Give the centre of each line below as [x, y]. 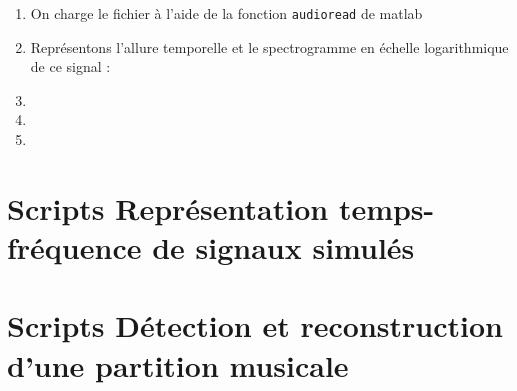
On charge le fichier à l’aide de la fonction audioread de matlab [226, 13]
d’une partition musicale [178, 364]
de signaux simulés [283, 247]
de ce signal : [70, 66]
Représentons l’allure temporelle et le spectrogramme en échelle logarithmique [269, 46]
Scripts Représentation [168, 207]
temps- [386, 207]
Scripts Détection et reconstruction [255, 325]
